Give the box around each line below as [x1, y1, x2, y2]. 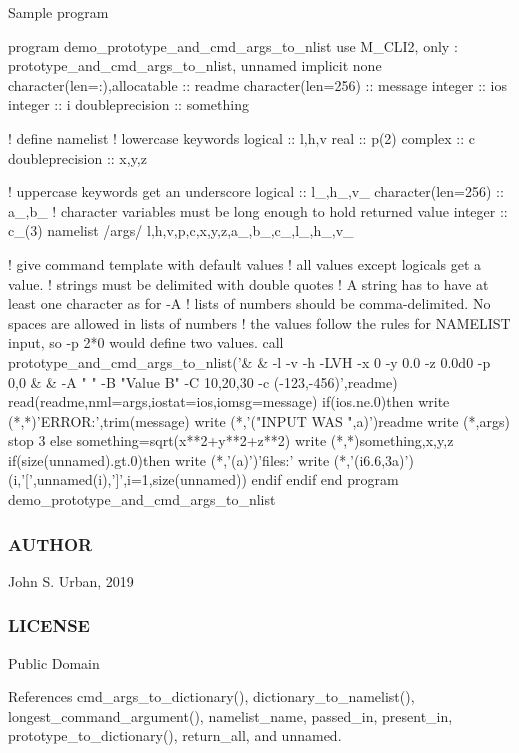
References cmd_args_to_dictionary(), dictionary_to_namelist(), [8, 686, 415, 707]
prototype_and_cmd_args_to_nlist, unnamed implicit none [8, 55, 382, 76]
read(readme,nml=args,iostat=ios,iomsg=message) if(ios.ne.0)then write [8, 391, 450, 412]
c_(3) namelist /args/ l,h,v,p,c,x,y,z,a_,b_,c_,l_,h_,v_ [8, 220, 354, 241]
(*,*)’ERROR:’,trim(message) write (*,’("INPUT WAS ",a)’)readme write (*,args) [8, 410, 510, 431]
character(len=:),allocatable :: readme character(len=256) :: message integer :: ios [8, 74, 507, 95]
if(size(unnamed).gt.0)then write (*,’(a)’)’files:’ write [8, 449, 330, 470]
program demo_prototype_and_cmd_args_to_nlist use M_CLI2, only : [8, 35, 458, 56]
